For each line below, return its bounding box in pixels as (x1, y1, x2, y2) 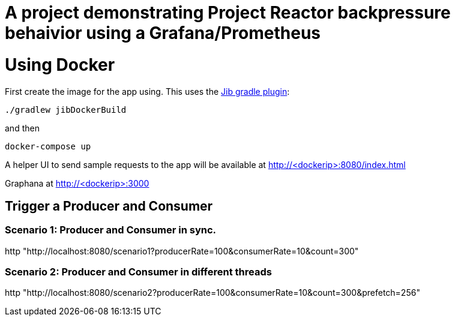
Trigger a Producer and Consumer (5, 198, 213, 214)
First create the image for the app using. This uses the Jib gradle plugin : (5, 86, 290, 97)
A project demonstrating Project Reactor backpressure (5, 2, 451, 23)
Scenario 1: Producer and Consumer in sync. (5, 224, 217, 236)
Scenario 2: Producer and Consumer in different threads (5, 266, 272, 278)
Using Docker (5, 54, 115, 75)
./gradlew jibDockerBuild (5, 104, 127, 115)
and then (5, 122, 40, 133)
